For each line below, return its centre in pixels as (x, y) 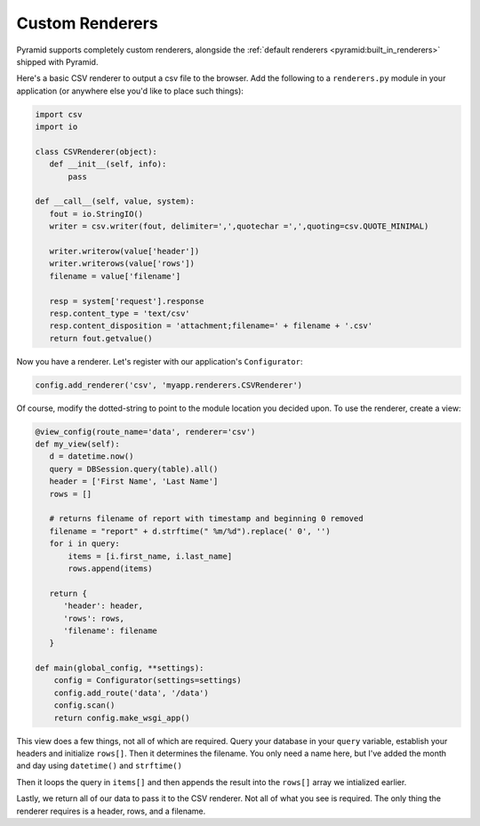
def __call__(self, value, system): (115, 201)
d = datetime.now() (92, 457)
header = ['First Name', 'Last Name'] (134, 481)
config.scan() (84, 706)
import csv (59, 114)
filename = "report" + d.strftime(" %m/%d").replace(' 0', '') (190, 531)
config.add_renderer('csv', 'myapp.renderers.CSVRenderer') (169, 385)
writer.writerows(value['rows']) (122, 264)
